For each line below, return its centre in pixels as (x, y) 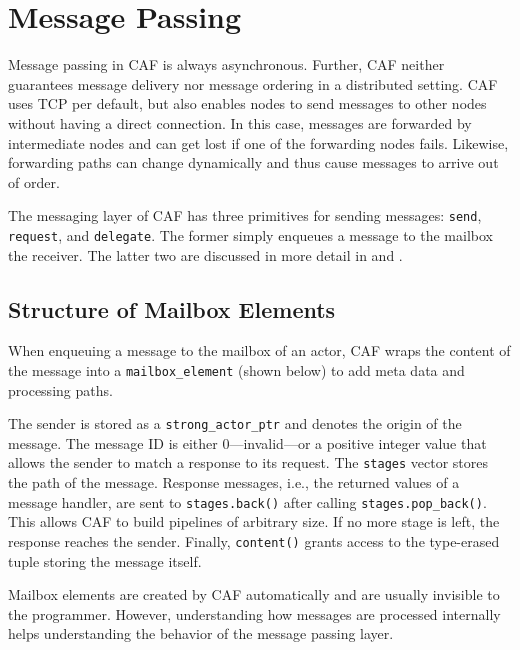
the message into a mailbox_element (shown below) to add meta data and (236, 369)
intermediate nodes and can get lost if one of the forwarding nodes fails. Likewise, (258, 142)
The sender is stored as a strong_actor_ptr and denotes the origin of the (235, 423)
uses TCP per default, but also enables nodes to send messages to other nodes (247, 103)
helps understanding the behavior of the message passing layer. (201, 633)
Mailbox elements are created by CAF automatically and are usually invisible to (254, 594)
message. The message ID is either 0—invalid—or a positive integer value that (247, 442)
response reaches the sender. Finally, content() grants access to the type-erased (254, 540)
